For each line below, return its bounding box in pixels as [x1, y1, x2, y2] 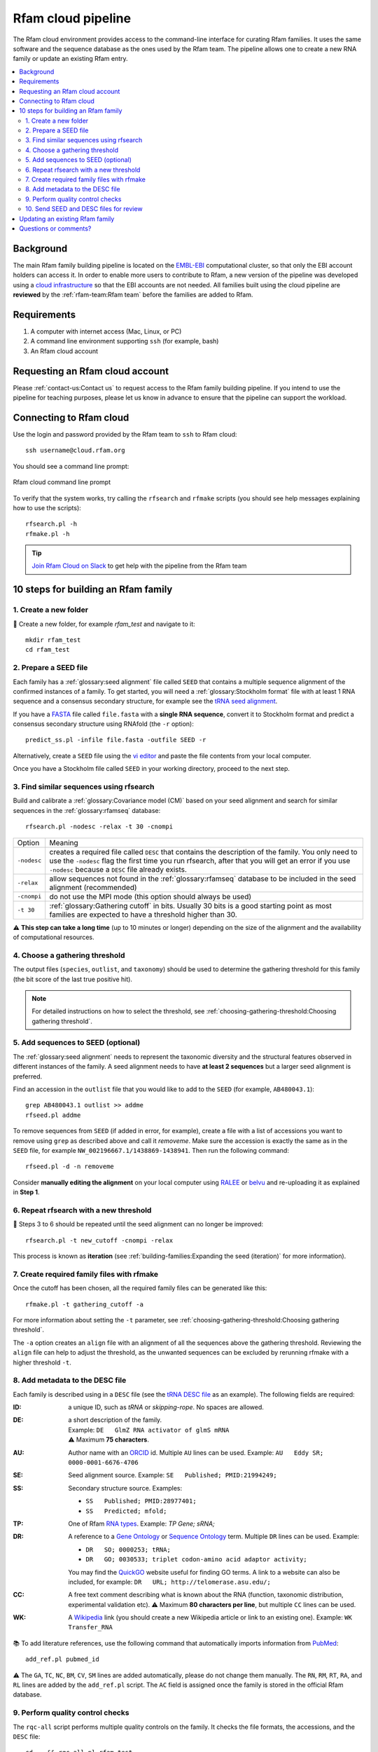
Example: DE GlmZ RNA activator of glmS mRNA [68, 1425, 230, 1434]
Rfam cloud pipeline [13, 11, 132, 26]
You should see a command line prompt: [13, 462, 129, 470]
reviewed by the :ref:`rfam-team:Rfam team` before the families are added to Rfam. [13, 291, 253, 299]
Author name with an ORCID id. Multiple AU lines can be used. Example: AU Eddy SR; [68, 1448, 324, 1457]
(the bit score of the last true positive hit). [13, 975, 133, 983]
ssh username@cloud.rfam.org [25, 446, 125, 455]
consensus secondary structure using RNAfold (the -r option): [13, 720, 194, 728]
